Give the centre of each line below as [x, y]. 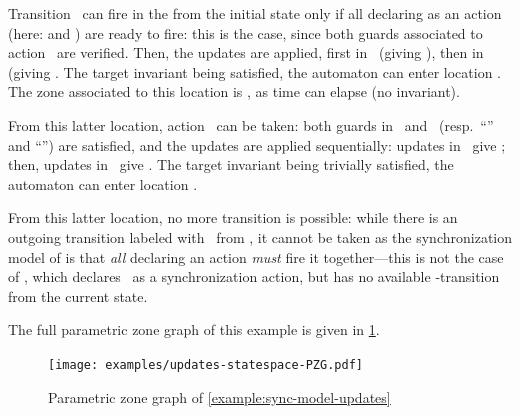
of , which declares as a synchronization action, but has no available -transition [254, 276]
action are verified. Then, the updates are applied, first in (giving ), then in [246, 52]
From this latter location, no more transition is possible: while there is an [233, 217]
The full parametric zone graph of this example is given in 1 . [194, 329]
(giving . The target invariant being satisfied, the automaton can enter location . [255, 71]
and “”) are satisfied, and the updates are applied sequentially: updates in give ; [257, 144]
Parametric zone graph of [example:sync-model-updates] [219, 396]
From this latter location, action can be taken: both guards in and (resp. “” [251, 124]
